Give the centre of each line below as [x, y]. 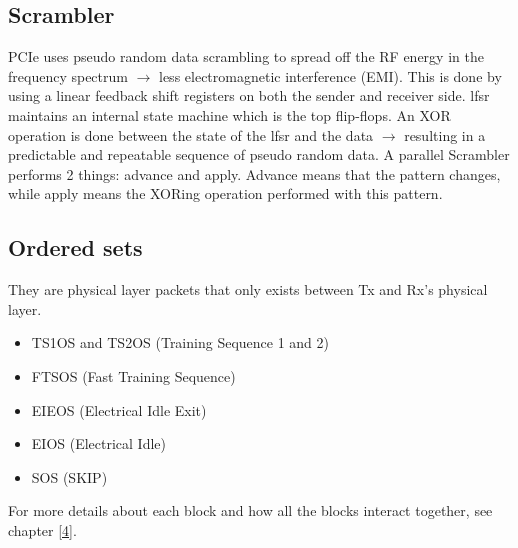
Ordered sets [75, 247]
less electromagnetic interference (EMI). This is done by [330, 75]
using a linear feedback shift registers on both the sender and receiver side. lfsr [249, 95]
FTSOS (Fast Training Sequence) [133, 375]
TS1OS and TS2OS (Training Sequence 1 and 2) [180, 342]
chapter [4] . [42, 529]
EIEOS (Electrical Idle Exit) [119, 409]
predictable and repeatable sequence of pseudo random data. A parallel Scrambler [259, 154]
